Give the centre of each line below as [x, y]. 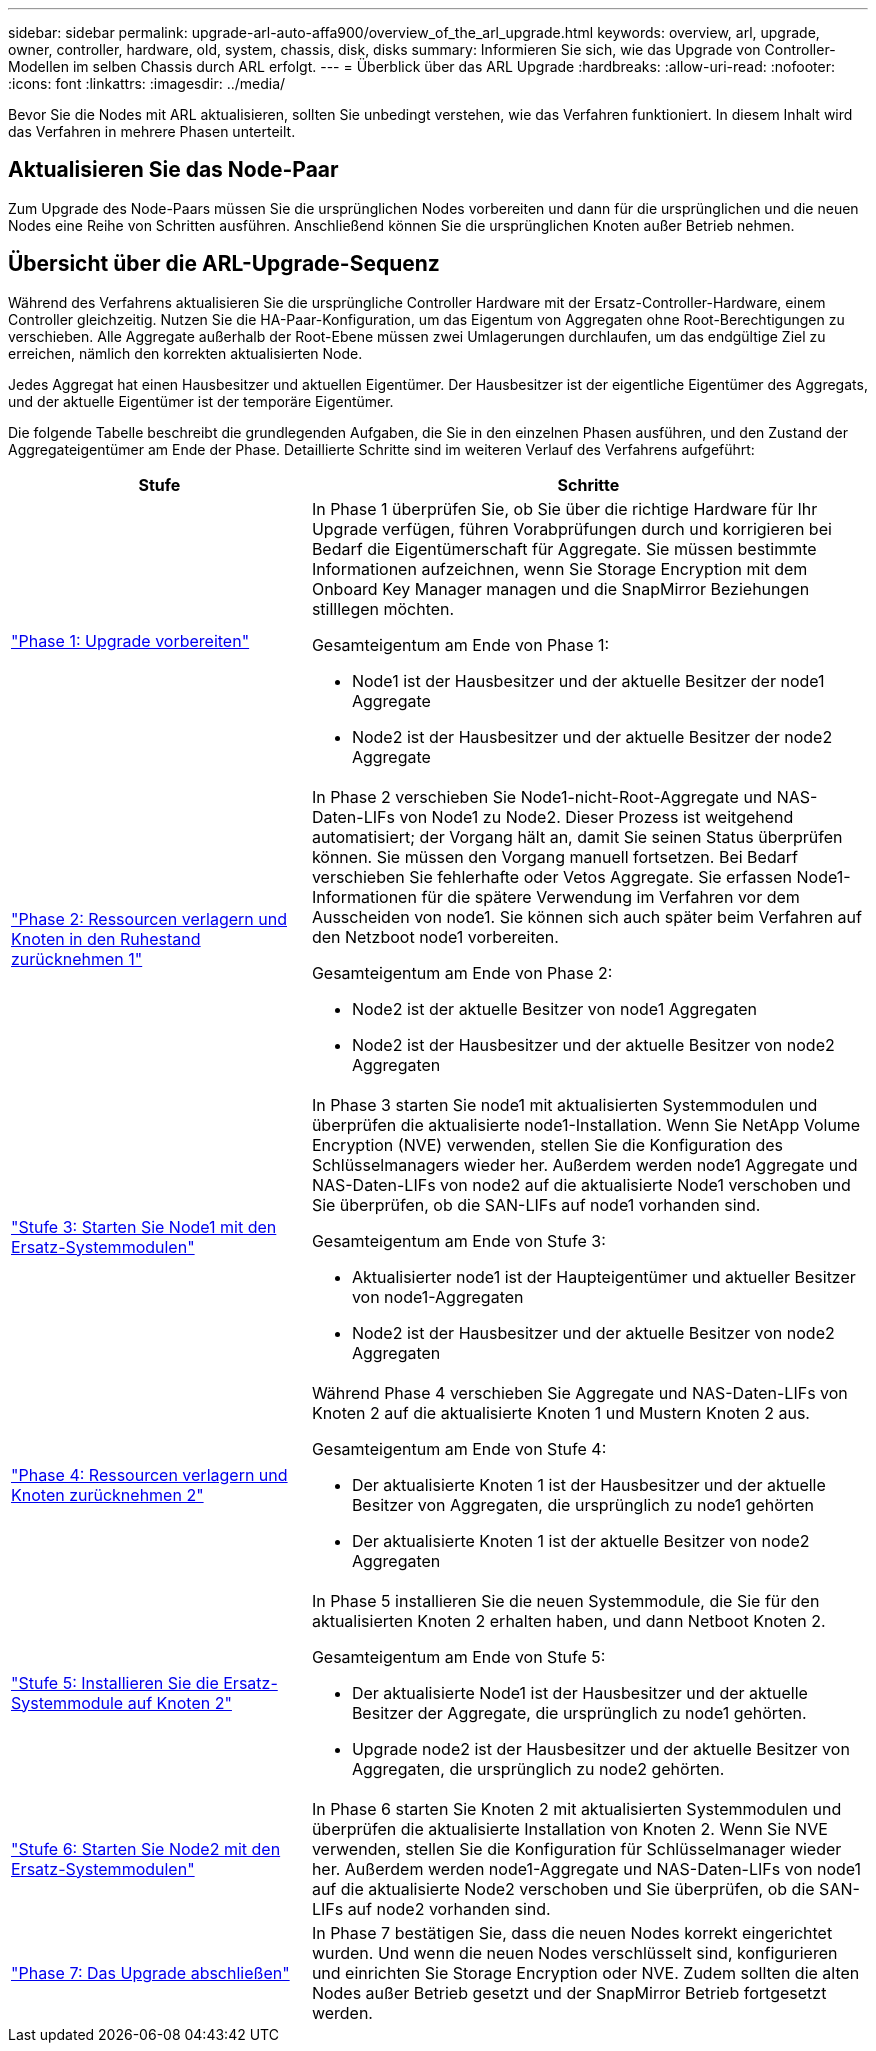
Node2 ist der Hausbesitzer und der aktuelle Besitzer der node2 [592, 736]
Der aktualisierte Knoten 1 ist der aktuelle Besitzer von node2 [580, 1540]
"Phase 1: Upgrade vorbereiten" [130, 640]
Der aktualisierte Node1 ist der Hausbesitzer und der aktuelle [579, 1692]
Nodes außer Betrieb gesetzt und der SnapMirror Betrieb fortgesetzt [569, 1992]
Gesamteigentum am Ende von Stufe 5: [458, 1656]
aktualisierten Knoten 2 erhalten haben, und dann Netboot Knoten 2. [568, 1620]
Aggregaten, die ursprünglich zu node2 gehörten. [538, 1768]
